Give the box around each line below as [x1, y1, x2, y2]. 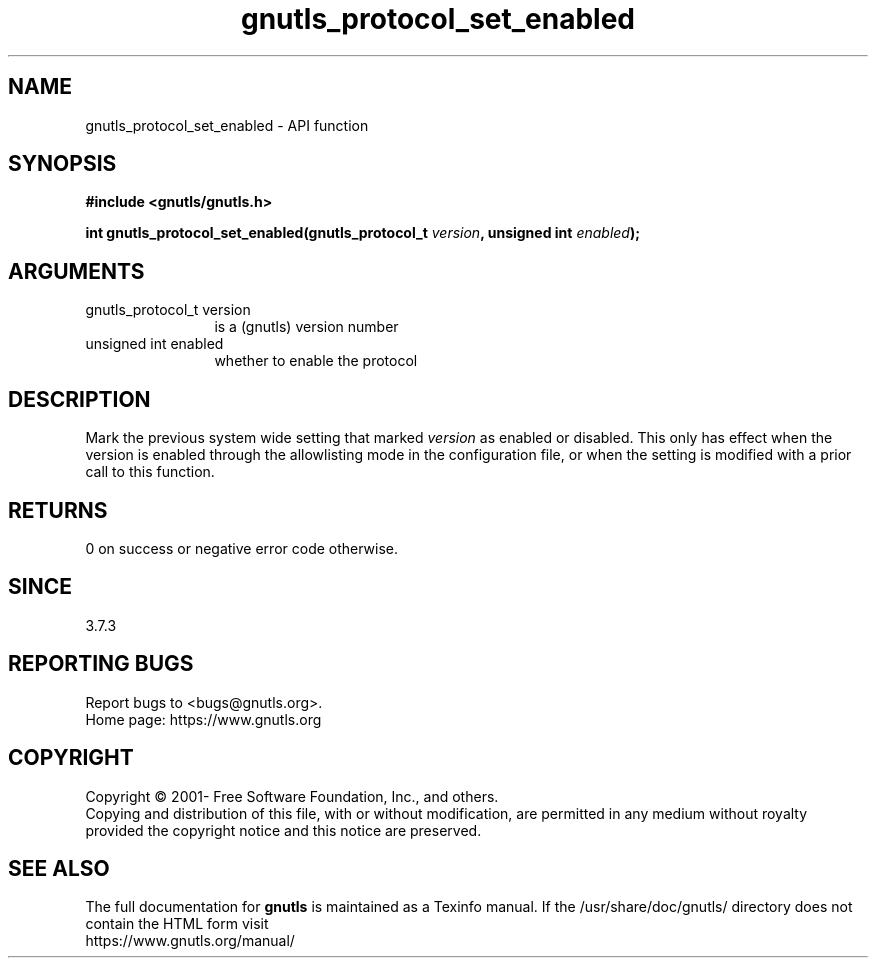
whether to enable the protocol [214, 352, 418, 370]
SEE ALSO [8, 855, 110, 881]
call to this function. [85, 463, 215, 481]
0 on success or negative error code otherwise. [85, 539, 399, 557]
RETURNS [8, 497, 108, 523]
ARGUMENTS [8, 258, 145, 284]
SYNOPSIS [8, 151, 117, 177]
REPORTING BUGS [8, 651, 194, 677]
